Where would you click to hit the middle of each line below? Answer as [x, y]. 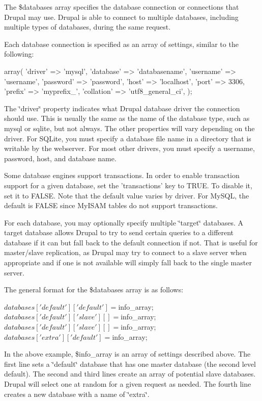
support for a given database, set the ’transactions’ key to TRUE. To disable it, [128, 185]
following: [19, 54]
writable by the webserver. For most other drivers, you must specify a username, [129, 148]
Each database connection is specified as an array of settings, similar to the [121, 44]
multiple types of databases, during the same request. [88, 27]
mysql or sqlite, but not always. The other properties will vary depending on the [129, 128]
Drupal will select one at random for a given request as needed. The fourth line [128, 384]
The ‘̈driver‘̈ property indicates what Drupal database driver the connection [122, 108]
